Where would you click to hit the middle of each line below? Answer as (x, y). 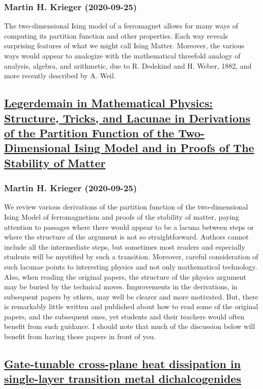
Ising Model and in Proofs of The (164, 148)
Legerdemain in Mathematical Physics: (109, 103)
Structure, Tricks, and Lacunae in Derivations (127, 118)
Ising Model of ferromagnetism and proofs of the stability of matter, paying (122, 216)
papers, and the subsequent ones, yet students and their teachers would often (124, 316)
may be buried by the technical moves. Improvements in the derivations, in (121, 287)
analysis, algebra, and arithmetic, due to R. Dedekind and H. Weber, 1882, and (128, 65)
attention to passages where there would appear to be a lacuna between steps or (129, 227)
